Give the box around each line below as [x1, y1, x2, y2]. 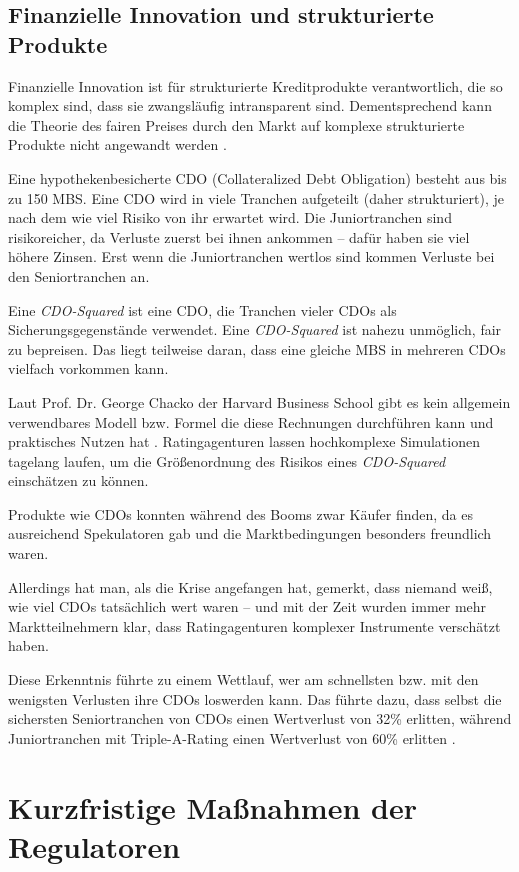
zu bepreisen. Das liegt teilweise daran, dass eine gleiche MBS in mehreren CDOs [8, 338, 506, 359]
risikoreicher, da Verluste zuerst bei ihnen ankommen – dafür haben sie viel [8, 226, 470, 247]
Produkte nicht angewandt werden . [8, 134, 227, 155]
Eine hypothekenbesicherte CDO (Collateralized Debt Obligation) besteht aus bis [8, 167, 507, 188]
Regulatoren [8, 825, 181, 866]
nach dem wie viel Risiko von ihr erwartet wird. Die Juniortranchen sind [8, 207, 452, 228]
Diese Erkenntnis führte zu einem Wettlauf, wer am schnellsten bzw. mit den [8, 669, 479, 690]
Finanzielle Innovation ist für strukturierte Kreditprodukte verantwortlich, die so [8, 75, 503, 96]
